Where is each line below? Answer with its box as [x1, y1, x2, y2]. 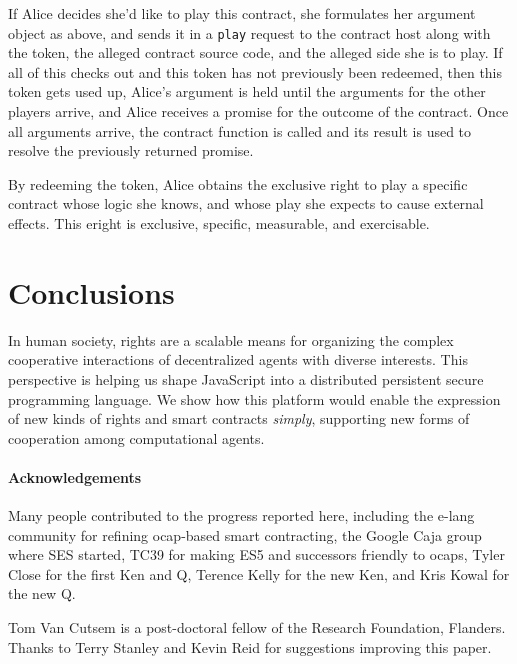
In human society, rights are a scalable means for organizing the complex [8, 329, 454, 350]
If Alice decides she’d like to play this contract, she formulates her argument [8, 3, 476, 23]
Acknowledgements [8, 466, 142, 487]
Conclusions [8, 271, 175, 312]
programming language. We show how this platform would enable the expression [8, 388, 501, 409]
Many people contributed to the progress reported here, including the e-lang [8, 505, 475, 526]
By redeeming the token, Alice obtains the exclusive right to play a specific [8, 173, 468, 194]
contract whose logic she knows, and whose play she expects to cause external [8, 193, 484, 214]
